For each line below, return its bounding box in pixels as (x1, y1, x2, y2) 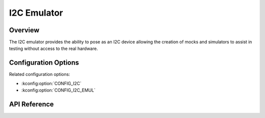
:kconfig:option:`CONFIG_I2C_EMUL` (21, 87, 96, 93)
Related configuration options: (9, 71, 71, 77)
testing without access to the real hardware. (9, 46, 98, 51)
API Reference (9, 100, 54, 108)
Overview (9, 26, 40, 34)
